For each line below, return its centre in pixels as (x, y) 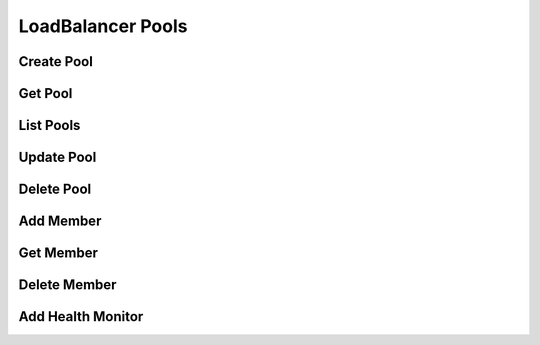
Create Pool (56, 61)
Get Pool (45, 93)
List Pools (49, 125)
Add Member (60, 221)
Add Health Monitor (81, 316)
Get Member (58, 253)
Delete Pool (55, 189)
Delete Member (67, 285)
